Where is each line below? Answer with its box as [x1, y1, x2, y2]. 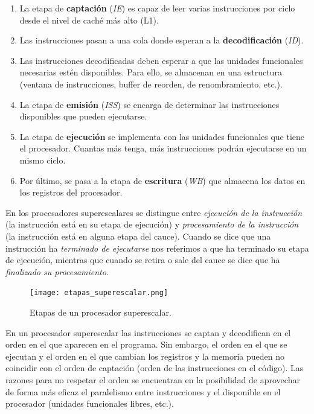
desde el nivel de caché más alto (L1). [19, 13, 159, 26]
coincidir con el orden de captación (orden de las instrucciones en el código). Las [5, 361, 304, 374]
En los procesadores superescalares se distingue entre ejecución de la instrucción [5, 206, 303, 218]
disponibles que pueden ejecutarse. [19, 110, 147, 123]
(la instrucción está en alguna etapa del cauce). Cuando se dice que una [5, 229, 271, 242]
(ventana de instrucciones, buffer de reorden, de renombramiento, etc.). [19, 77, 283, 90]
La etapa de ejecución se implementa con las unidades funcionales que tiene [19, 130, 305, 142]
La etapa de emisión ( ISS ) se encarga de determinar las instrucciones [19, 98, 280, 110]
